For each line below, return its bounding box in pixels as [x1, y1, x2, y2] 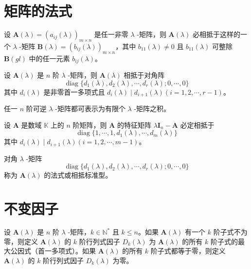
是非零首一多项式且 [43, 86, 105, 97]
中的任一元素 [29, 53, 70, 63]
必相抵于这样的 [193, 29, 241, 39]
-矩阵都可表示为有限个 [55, 103, 125, 114]
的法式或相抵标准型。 [44, 170, 112, 180]
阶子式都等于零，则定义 [150, 246, 226, 256]
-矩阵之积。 [134, 103, 171, 114]
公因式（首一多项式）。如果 [10, 246, 96, 256]
